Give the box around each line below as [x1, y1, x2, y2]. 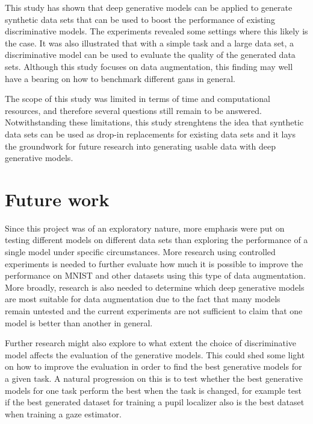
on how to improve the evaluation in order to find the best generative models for [5, 360, 302, 373]
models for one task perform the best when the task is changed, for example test [5, 384, 302, 396]
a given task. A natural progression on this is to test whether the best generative [5, 372, 303, 384]
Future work [5, 186, 110, 211]
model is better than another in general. [5, 316, 153, 329]
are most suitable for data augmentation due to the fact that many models [5, 293, 280, 305]
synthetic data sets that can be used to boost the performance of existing [5, 13, 275, 25]
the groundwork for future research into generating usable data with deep [5, 139, 276, 152]
